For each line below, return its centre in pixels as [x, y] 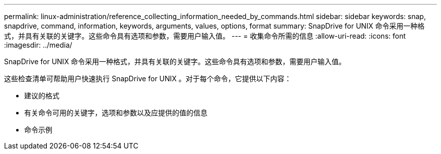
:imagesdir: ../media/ [38, 45]
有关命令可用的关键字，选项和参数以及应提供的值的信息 [116, 113]
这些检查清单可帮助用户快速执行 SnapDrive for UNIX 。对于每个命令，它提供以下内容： [148, 79]
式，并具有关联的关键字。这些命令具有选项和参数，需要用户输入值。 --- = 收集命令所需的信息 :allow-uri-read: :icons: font [205, 36]
